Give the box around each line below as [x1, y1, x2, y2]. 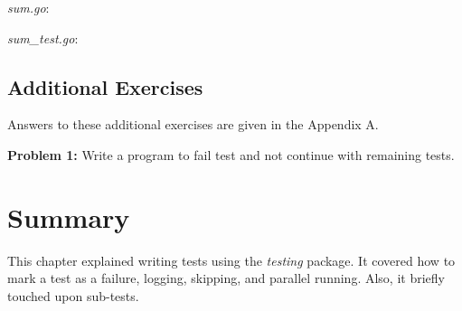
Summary [7, 198, 130, 235]
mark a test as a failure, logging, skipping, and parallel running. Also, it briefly [7, 269, 445, 287]
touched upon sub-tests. [7, 286, 139, 305]
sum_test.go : [7, 28, 79, 47]
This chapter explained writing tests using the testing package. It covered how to [7, 250, 456, 269]
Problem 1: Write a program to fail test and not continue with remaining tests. [7, 145, 455, 164]
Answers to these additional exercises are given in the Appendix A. [7, 115, 379, 134]
